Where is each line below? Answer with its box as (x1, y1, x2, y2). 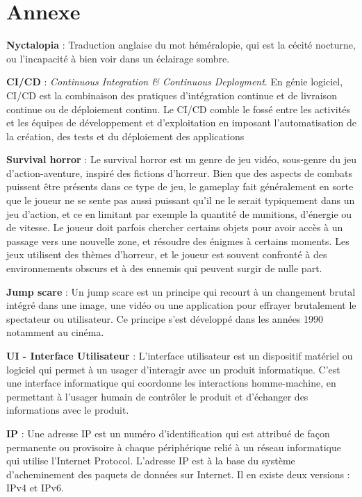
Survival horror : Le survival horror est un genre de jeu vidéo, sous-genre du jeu (6, 152, 356, 167)
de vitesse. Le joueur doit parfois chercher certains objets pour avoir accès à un (6, 220, 343, 235)
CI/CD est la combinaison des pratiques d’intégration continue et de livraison (6, 87, 337, 102)
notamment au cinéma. (6, 325, 104, 339)
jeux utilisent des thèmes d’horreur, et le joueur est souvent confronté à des (6, 247, 327, 262)
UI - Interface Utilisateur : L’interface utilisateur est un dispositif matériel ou (6, 348, 353, 362)
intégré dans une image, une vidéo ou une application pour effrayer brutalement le (6, 298, 356, 312)
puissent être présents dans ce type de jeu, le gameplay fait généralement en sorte (6, 179, 354, 194)
